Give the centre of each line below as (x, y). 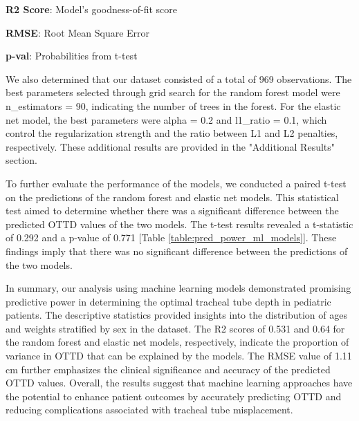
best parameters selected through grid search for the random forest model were (173, 92)
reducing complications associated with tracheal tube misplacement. (149, 410)
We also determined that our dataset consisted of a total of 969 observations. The (179, 78)
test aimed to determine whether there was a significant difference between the (172, 210)
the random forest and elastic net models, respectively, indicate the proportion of (177, 342)
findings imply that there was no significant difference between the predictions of (177, 251)
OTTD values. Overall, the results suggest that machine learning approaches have (179, 383)
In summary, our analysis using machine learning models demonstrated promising (178, 288)
